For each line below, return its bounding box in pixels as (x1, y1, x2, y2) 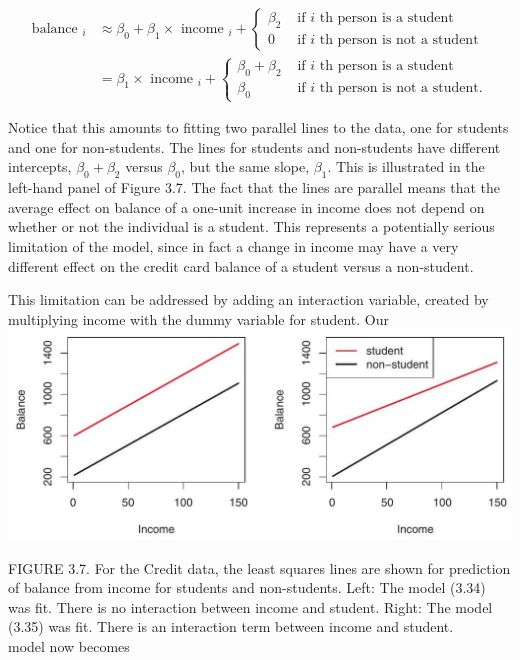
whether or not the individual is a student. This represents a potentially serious (8, 216, 495, 237)
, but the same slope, (181, 156, 310, 177)
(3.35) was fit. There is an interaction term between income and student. (8, 616, 454, 637)
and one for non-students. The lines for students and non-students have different (8, 136, 501, 157)
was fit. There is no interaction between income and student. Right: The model (8, 596, 493, 617)
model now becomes (8, 635, 130, 656)
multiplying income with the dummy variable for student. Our (8, 308, 389, 329)
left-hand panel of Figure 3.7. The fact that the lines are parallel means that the (8, 177, 501, 198)
